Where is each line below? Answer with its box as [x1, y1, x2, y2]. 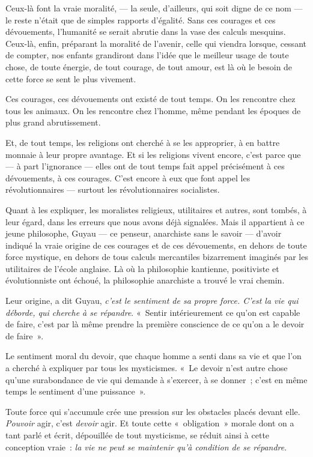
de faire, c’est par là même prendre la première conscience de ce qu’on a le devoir [5, 318, 305, 330]
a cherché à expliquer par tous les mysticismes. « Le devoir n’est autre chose [5, 362, 288, 374]
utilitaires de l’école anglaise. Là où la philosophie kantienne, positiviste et [5, 262, 279, 274]
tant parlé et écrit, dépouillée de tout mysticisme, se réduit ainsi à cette [5, 429, 270, 441]
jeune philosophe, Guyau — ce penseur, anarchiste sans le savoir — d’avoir [5, 227, 282, 240]
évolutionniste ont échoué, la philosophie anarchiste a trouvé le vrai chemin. [5, 274, 285, 286]
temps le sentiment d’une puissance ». [5, 385, 146, 398]
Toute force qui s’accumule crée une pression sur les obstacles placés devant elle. [5, 405, 300, 417]
